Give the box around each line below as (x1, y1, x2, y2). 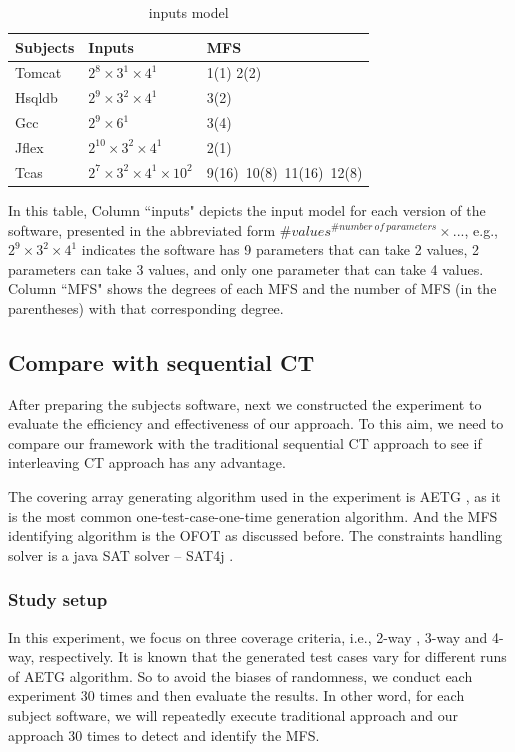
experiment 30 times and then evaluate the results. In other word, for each (8, 685, 465, 706)
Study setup (8, 587, 108, 612)
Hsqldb (15, 87, 58, 108)
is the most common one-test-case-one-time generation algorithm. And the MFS (8, 505, 498, 526)
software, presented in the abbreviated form (8, 219, 276, 240)
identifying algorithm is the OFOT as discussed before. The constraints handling (8, 525, 502, 546)
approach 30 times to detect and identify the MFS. (8, 724, 320, 745)
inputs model (148, 2, 229, 22)
